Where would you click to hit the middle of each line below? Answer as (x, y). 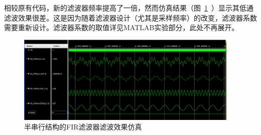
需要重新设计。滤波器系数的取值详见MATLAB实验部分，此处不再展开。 (121, 27)
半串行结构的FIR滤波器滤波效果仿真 (83, 127)
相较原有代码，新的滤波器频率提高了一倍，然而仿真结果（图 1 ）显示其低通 (129, 8)
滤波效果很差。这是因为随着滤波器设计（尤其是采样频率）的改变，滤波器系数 (130, 17)
